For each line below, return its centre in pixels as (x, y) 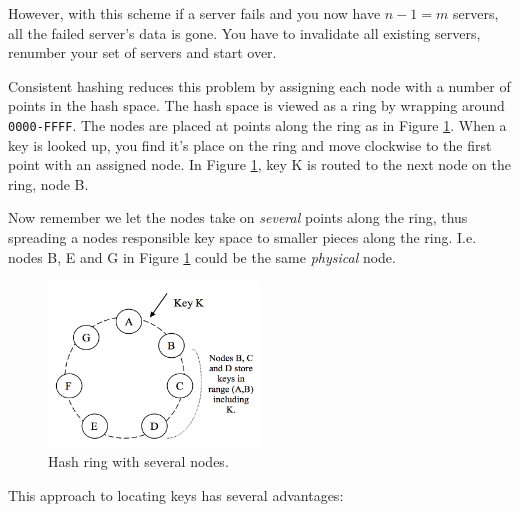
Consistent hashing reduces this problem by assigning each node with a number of (259, 85)
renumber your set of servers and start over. (142, 52)
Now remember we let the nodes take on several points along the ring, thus (238, 217)
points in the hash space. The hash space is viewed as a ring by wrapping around (256, 105)
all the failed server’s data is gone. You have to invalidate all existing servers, (244, 32)
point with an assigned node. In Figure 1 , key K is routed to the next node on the (259, 164)
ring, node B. (48, 183)
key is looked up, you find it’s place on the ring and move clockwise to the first (250, 144)
